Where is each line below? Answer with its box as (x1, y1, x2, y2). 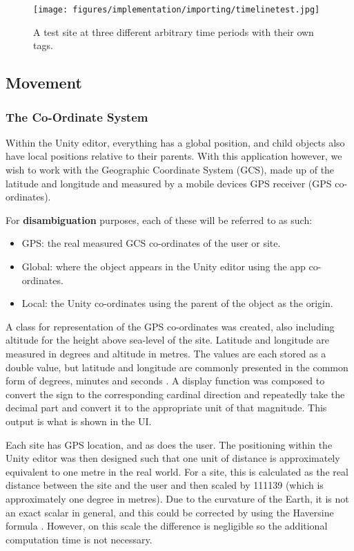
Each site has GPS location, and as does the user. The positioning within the (6, 437, 333, 451)
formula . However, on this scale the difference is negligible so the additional (6, 519, 328, 533)
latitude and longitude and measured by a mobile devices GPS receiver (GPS (6, 176, 332, 190)
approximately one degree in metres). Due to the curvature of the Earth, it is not (6, 491, 349, 505)
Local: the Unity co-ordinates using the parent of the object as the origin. (21, 296, 333, 310)
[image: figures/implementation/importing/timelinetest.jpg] (33, 5, 320, 15)
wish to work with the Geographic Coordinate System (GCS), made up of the (6, 162, 335, 177)
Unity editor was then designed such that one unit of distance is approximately (6, 451, 340, 465)
